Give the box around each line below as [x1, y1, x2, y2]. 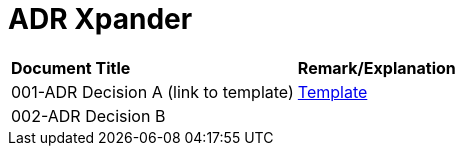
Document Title [11, 57, 131, 78]
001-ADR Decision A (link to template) [11, 81, 294, 102]
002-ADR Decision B [11, 105, 166, 126]
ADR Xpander [8, 2, 193, 36]
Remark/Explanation [297, 57, 456, 78]
